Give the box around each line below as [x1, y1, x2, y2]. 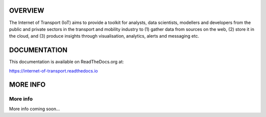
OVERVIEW [9, 6, 44, 15]
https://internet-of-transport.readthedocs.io [9, 68, 98, 73]
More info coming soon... [9, 106, 60, 112]
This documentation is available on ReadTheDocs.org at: [9, 59, 124, 65]
